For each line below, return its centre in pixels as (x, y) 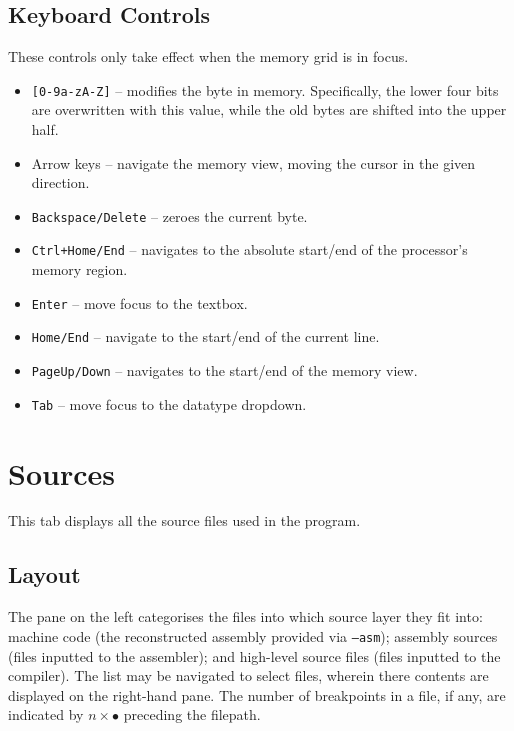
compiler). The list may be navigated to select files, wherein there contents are (248, 675)
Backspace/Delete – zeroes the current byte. (169, 215)
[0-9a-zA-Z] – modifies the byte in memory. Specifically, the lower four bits (265, 89)
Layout (44, 574)
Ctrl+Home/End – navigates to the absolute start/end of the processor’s (249, 249)
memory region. (79, 269)
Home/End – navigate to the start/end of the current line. (205, 336)
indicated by (46, 714)
